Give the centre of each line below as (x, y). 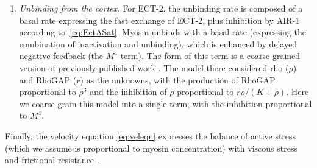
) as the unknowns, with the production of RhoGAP (178, 79)
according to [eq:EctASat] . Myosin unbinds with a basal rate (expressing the (162, 32)
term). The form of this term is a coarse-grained (210, 56)
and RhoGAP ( (48, 79)
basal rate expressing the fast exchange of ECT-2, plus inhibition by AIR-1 (159, 20)
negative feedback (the (61, 56)
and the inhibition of (128, 92)
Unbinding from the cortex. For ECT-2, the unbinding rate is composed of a (161, 8)
